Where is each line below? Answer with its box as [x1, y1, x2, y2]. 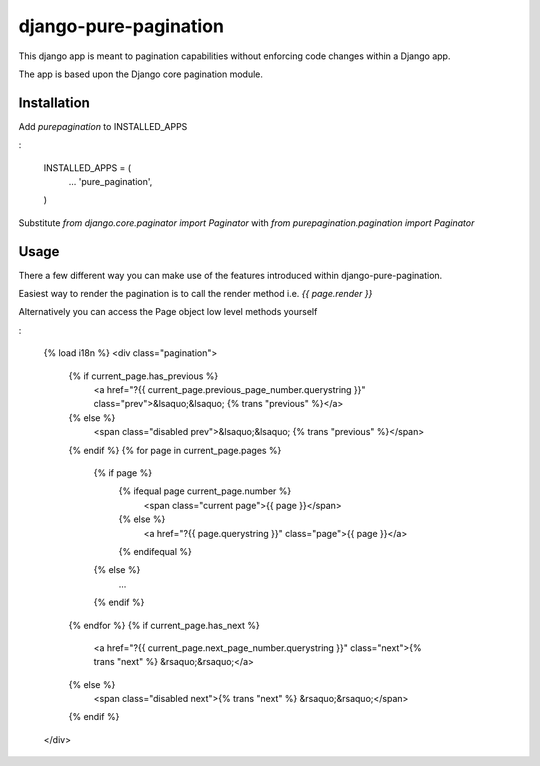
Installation [18, 94, 90, 111]
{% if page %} [93, 467, 153, 479]
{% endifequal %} [118, 545, 192, 557]
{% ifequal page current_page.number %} [118, 485, 292, 497]
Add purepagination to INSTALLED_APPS [18, 120, 188, 132]
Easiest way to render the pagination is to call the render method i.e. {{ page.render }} [18, 288, 373, 300]
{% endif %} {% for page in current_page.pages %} [68, 444, 282, 456]
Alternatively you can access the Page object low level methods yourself [18, 306, 318, 318]
